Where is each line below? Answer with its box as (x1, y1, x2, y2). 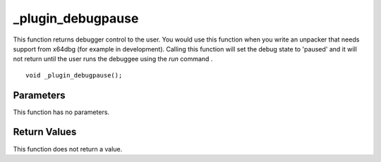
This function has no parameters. (13, 108, 109, 116)
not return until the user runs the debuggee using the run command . (13, 55, 213, 63)
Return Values (13, 126, 77, 138)
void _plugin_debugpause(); (25, 71, 123, 79)
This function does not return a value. (13, 144, 123, 153)
